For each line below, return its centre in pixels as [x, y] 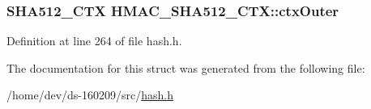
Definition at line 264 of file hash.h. [94, 41]
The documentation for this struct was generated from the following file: [186, 67]
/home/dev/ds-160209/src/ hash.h [90, 95]
